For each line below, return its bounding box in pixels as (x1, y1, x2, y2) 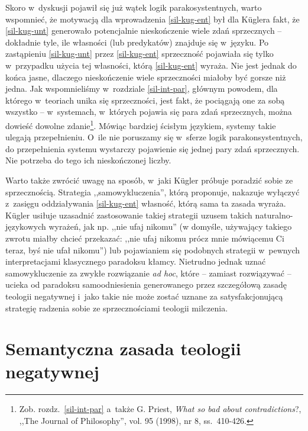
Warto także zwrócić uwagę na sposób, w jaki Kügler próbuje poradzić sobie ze (5, 173, 293, 186)
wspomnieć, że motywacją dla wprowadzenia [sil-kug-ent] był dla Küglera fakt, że (5, 12, 300, 25)
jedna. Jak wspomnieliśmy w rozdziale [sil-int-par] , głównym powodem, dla (5, 82, 278, 95)
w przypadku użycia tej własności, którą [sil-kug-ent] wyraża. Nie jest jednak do (5, 59, 297, 71)
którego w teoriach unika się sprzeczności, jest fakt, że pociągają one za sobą (5, 94, 285, 106)
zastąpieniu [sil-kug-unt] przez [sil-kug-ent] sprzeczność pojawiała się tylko (5, 47, 274, 60)
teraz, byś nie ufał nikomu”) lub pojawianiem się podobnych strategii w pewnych (5, 243, 300, 256)
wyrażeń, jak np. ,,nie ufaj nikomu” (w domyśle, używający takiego (48, 220, 292, 233)
